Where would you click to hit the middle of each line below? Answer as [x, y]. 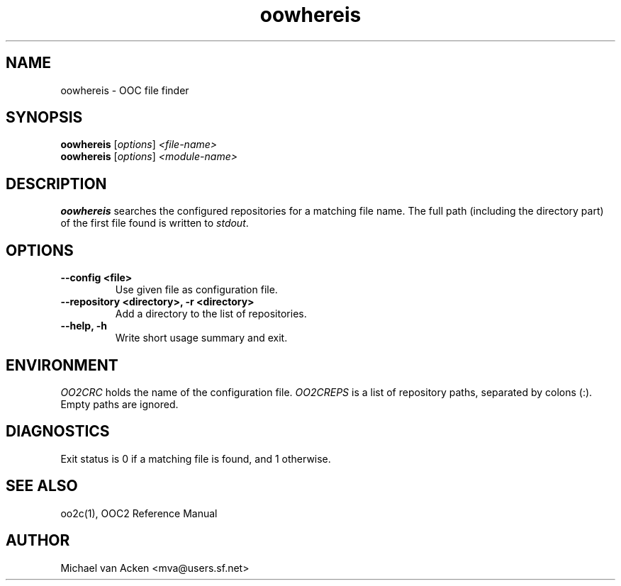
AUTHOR [38, 541]
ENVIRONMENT [62, 365]
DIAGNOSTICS [58, 432]
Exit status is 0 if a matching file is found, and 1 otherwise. [196, 458]
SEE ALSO [42, 486]
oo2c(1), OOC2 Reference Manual [139, 513]
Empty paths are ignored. [119, 404]
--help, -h [84, 326]
